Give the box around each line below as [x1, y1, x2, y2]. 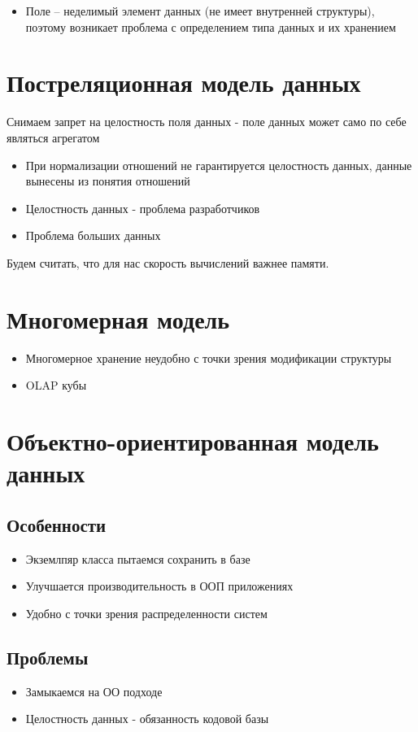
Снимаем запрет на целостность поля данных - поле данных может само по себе [7, 113, 407, 130]
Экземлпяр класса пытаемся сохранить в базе [25, 550, 250, 567]
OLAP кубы [25, 377, 87, 394]
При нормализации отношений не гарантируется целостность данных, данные [25, 156, 412, 173]
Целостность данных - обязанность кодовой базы [25, 710, 269, 727]
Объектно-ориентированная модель [7, 424, 379, 457]
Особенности [7, 512, 107, 537]
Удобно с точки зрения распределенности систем [25, 604, 268, 621]
